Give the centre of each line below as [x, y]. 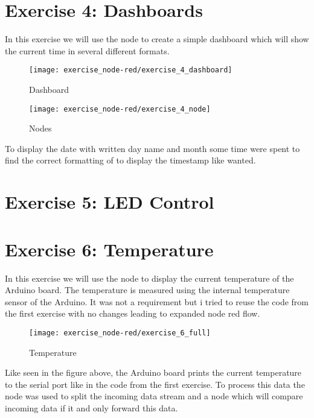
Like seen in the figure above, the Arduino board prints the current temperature [153, 372]
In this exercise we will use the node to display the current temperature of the [149, 278]
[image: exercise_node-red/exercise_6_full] [120, 333]
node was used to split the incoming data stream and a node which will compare [154, 396]
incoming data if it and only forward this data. [91, 407]
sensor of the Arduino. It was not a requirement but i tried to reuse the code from [157, 301]
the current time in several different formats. [87, 50]
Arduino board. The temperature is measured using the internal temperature [147, 290]
